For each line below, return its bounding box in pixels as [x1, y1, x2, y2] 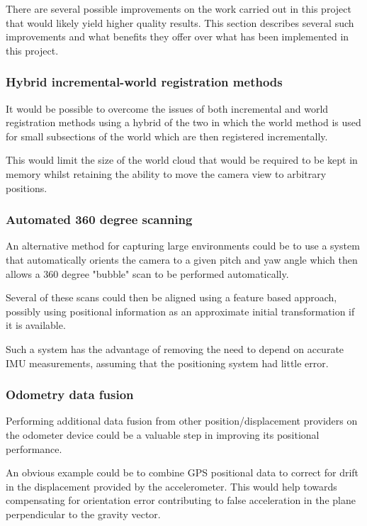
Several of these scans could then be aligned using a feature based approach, [6, 290, 337, 305]
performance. [6, 441, 62, 456]
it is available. [6, 318, 66, 332]
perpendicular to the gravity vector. [6, 506, 161, 521]
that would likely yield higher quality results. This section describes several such [6, 15, 354, 30]
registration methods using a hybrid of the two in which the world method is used [6, 115, 361, 130]
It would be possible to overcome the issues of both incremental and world [6, 101, 329, 116]
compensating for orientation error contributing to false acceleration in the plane [6, 493, 356, 508]
